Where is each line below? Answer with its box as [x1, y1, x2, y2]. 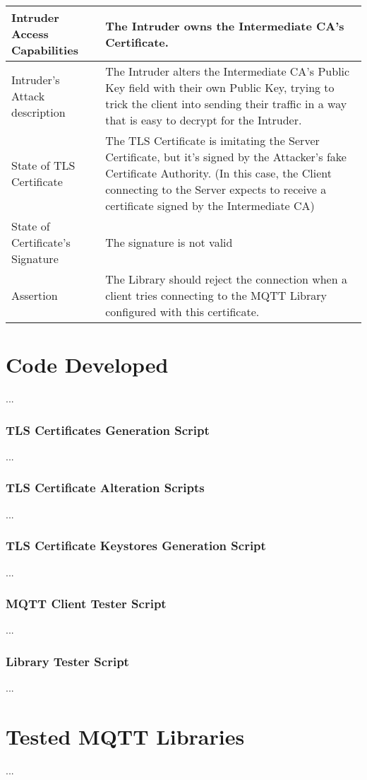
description [11, 103, 66, 120]
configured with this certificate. [105, 303, 260, 320]
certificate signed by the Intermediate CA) [105, 197, 315, 214]
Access [11, 25, 49, 42]
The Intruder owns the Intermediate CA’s [105, 17, 344, 34]
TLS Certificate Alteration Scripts [6, 479, 205, 496]
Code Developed [6, 350, 169, 379]
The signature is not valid [105, 234, 233, 250]
